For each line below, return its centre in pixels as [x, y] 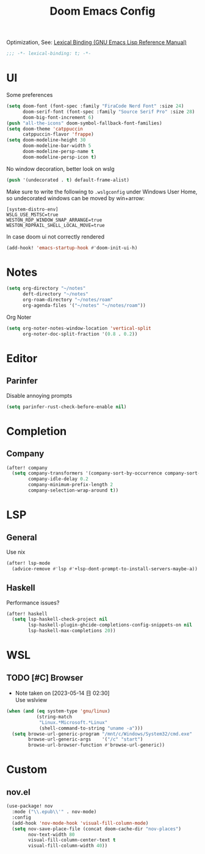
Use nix [16, 552]
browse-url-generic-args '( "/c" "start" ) [86, 739]
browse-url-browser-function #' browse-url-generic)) [97, 745]
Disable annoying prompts [39, 395]
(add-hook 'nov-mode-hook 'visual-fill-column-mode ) [80, 823]
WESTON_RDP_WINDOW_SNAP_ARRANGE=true [54, 220]
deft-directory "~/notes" [55, 294]
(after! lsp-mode [28, 563]
